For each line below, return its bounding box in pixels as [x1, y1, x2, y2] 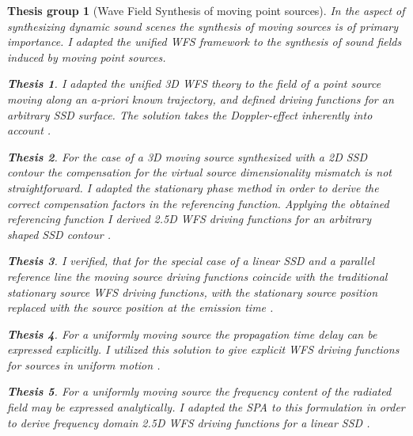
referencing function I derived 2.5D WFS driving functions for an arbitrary [7, 210, 371, 227]
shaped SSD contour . [7, 226, 111, 242]
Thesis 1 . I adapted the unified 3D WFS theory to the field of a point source [7, 75, 381, 92]
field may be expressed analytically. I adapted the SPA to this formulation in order [7, 399, 405, 415]
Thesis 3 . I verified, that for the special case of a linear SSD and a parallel [7, 252, 375, 269]
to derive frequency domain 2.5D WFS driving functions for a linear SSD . [7, 414, 370, 430]
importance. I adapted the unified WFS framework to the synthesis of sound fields [7, 33, 402, 50]
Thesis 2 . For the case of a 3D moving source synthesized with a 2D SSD [7, 148, 368, 165]
